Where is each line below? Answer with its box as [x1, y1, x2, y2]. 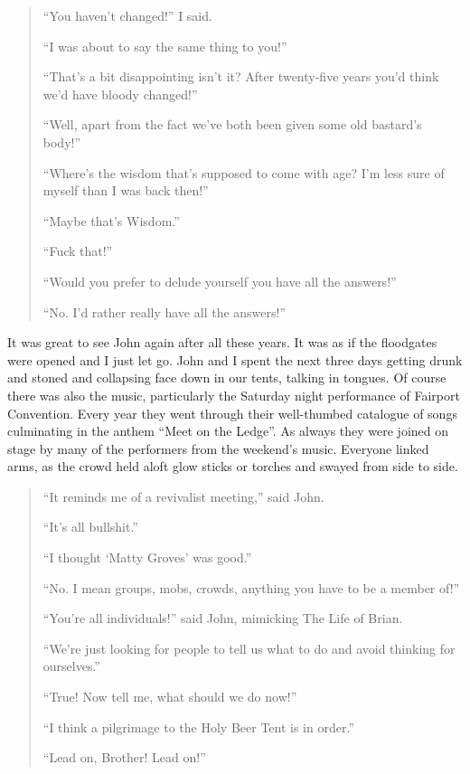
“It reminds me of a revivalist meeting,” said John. [42, 486, 324, 505]
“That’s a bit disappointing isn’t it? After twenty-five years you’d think [42, 67, 439, 86]
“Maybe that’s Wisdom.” [42, 211, 180, 230]
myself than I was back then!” [42, 181, 209, 200]
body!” [42, 132, 81, 151]
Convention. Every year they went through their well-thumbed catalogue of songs [7, 403, 457, 422]
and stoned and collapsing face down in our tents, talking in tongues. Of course [7, 368, 446, 387]
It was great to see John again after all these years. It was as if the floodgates [7, 333, 437, 352]
